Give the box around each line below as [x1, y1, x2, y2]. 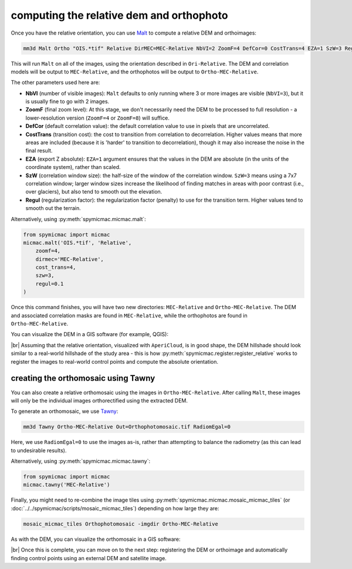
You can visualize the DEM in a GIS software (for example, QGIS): [11, 331, 168, 338]
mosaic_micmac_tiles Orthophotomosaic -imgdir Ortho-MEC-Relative [23, 520, 218, 527]
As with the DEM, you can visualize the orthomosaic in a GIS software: [11, 536, 181, 543]
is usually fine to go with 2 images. [25, 98, 110, 105]
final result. [25, 147, 53, 154]
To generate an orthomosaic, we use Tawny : [11, 408, 119, 415]
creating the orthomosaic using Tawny [11, 373, 155, 384]
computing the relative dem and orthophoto [11, 9, 228, 22]
